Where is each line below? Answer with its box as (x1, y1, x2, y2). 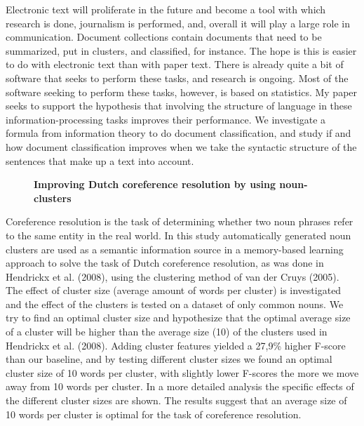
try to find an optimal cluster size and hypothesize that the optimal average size (6, 310, 351, 325)
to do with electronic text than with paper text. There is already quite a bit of (6, 57, 344, 72)
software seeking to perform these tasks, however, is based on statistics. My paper (6, 84, 358, 99)
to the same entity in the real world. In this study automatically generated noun (6, 227, 351, 242)
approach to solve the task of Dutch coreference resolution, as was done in (6, 255, 324, 270)
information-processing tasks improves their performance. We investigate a (6, 112, 326, 126)
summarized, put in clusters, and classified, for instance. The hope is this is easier (6, 43, 357, 58)
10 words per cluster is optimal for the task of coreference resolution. (6, 406, 302, 421)
